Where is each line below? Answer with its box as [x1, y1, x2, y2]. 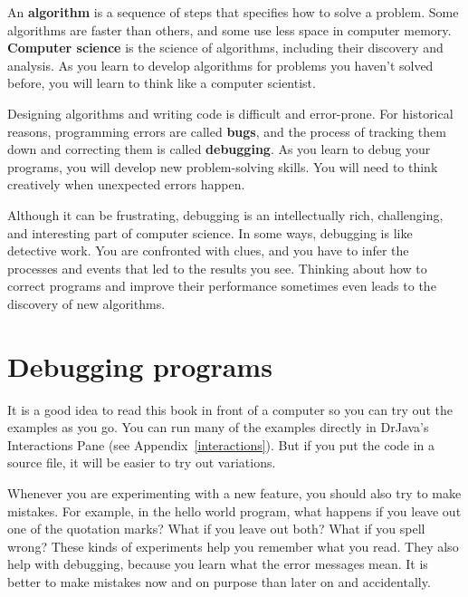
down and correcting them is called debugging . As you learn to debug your [7, 140, 431, 159]
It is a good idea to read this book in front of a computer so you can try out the [7, 400, 453, 419]
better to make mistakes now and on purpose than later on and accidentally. [7, 572, 431, 591]
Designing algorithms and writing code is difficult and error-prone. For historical [7, 103, 454, 122]
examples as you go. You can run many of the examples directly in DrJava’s [7, 418, 429, 437]
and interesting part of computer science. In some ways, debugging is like [7, 223, 413, 242]
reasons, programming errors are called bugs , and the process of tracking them [7, 121, 446, 140]
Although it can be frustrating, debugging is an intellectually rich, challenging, [7, 205, 444, 224]
